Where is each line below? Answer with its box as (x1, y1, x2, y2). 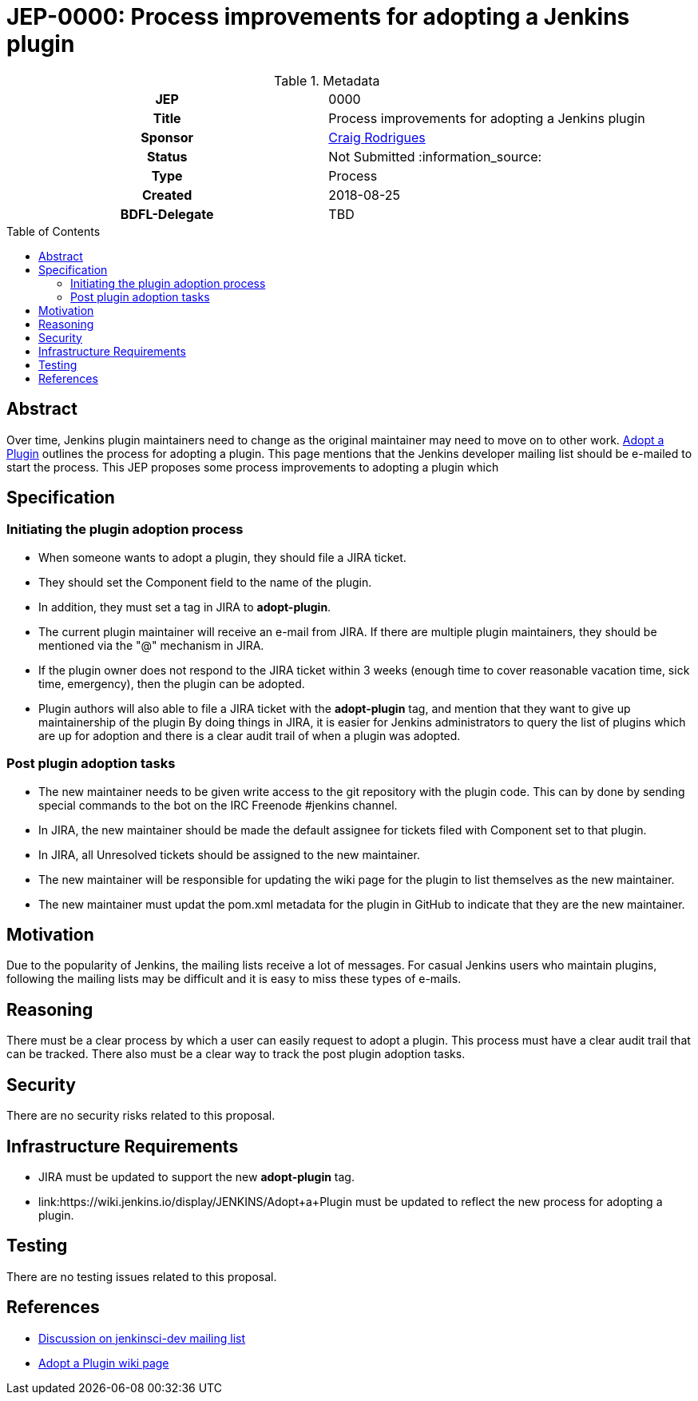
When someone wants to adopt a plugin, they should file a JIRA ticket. (38, 550, 407, 564)
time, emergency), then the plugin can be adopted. (38, 676, 305, 691)
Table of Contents (6, 224, 101, 238)
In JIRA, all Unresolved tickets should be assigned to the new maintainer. (38, 847, 420, 862)
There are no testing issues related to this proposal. (6, 1269, 277, 1284)
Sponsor (141, 129, 193, 145)
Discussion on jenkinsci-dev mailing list (38, 1331, 246, 1345)
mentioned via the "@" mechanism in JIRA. (38, 638, 264, 652)
